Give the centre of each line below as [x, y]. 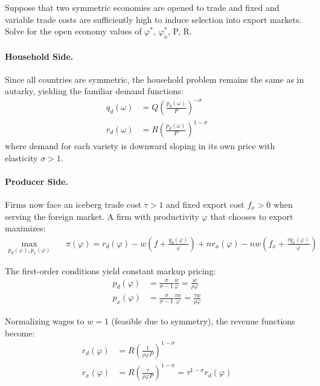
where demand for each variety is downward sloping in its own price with [140, 146]
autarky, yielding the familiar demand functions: [94, 91]
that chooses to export [252, 216]
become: [20, 333]
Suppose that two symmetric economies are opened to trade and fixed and [142, 7]
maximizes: [25, 228]
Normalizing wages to [45, 321]
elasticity [21, 157]
